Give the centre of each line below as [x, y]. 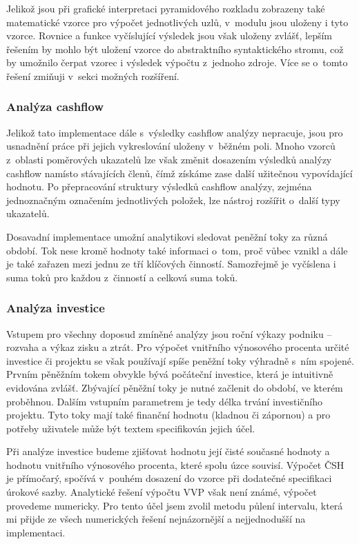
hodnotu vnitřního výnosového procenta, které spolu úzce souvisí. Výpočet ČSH [175, 464]
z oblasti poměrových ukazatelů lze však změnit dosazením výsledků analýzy [169, 159]
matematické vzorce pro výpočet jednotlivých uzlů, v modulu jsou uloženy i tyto [177, 22]
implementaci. [36, 532]
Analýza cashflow [55, 107]
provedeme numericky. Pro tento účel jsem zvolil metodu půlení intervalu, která [175, 505]
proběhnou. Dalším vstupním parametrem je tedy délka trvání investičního [164, 401]
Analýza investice [56, 308]
